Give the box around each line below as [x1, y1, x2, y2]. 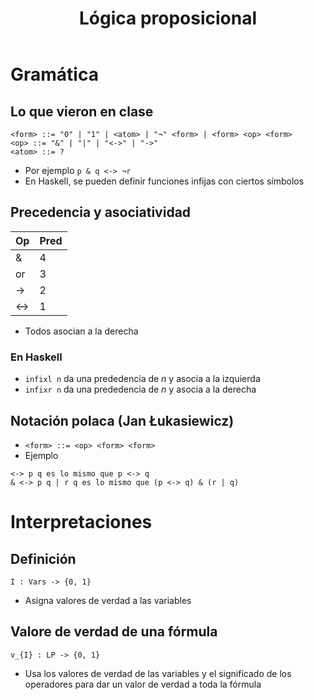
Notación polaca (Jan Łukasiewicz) [10, 412, 235, 429]
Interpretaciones [10, 511, 153, 534]
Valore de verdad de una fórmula [10, 623, 218, 641]
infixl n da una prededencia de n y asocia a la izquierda [24, 373, 261, 385]
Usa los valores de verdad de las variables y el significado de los [24, 667, 292, 679]
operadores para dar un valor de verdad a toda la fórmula [24, 678, 262, 690]
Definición [10, 550, 77, 567]
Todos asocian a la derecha [24, 325, 139, 337]
